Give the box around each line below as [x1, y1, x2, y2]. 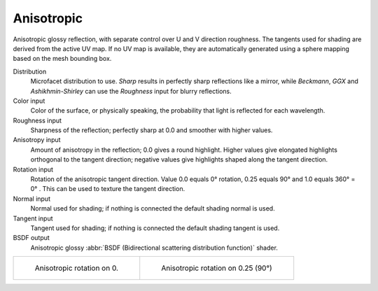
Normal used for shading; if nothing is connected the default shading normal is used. [30, 204, 276, 213]
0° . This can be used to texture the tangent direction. [30, 185, 185, 193]
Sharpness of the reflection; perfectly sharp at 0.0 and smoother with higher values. [30, 126, 273, 134]
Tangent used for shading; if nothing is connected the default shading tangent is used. [30, 224, 280, 232]
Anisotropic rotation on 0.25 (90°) [161, 263, 272, 273]
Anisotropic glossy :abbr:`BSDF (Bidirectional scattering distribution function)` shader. [30, 243, 278, 252]
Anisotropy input [13, 136, 61, 144]
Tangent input [13, 214, 53, 222]
